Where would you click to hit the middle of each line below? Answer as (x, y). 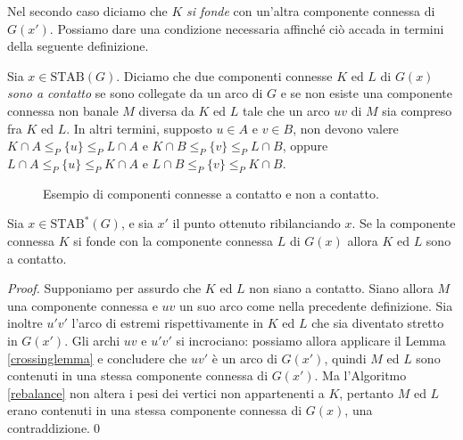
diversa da (166, 110)
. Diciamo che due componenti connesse (224, 75)
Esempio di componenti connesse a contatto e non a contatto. (211, 193)
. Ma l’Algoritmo (360, 375)
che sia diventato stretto (378, 323)
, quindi (345, 358)
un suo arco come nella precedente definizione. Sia (316, 305)
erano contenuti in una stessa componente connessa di (155, 410)
